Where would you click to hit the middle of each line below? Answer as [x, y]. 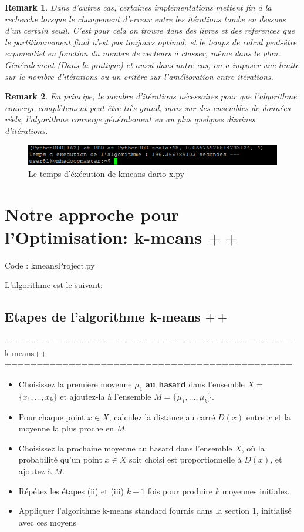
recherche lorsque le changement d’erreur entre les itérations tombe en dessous [145, 19]
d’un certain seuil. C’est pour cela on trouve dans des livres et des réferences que [150, 30]
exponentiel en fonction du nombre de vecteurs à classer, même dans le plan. [143, 53]
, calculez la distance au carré [162, 416]
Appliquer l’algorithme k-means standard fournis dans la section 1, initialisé [155, 511]
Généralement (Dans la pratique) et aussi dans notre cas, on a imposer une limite [152, 64]
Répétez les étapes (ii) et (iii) [71, 491]
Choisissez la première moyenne [75, 384]
